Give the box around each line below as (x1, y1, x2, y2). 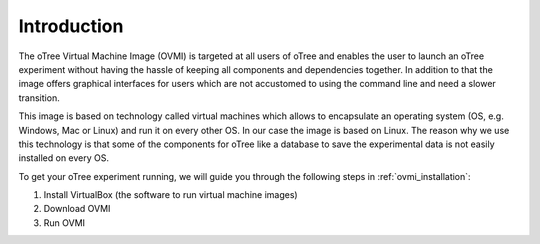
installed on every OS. (18, 152, 110, 164)
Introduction (18, 15, 124, 37)
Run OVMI (43, 216, 85, 229)
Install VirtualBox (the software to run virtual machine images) (43, 189, 299, 201)
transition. (18, 91, 60, 104)
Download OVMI (43, 203, 111, 215)
